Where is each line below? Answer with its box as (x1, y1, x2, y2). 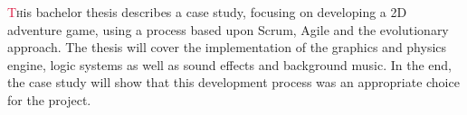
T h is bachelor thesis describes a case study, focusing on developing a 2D (7, 3, 407, 21)
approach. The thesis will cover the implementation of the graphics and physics (7, 38, 447, 57)
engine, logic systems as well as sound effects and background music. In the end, (7, 55, 452, 74)
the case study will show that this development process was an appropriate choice (7, 73, 460, 92)
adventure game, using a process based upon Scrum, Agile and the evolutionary (7, 20, 449, 39)
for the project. (7, 90, 91, 109)
